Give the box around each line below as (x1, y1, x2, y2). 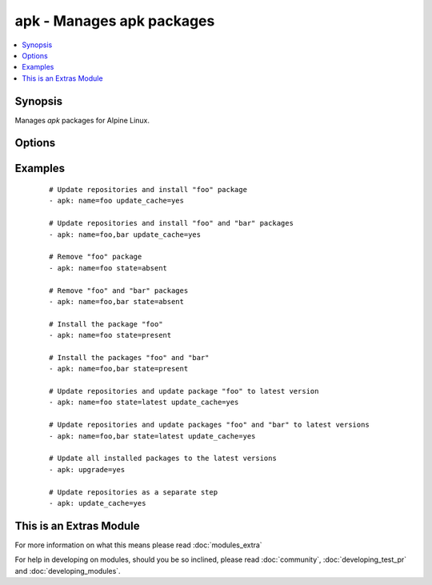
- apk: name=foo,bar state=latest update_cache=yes (49, 431, 256, 440)
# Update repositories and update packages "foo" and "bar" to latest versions (49, 420, 370, 430)
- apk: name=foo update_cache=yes (49, 196, 184, 206)
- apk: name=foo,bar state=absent (49, 297, 184, 306)
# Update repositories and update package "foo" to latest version (49, 387, 319, 396)
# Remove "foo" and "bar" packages (49, 286, 189, 295)
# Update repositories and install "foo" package (49, 185, 248, 194)
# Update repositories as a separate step (49, 487, 218, 496)
